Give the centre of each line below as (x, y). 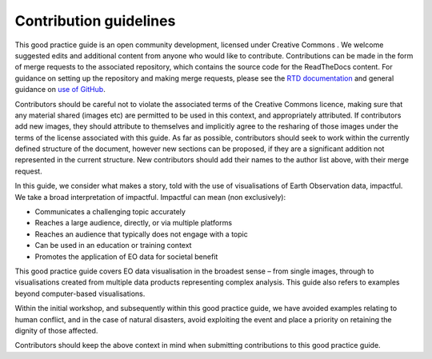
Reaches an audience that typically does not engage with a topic (141, 234)
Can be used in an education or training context (113, 245)
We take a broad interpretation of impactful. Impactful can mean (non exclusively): (150, 197)
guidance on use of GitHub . (60, 90)
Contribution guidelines (95, 21)
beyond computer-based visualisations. (80, 293)
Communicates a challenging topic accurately (110, 212)
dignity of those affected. (56, 330)
